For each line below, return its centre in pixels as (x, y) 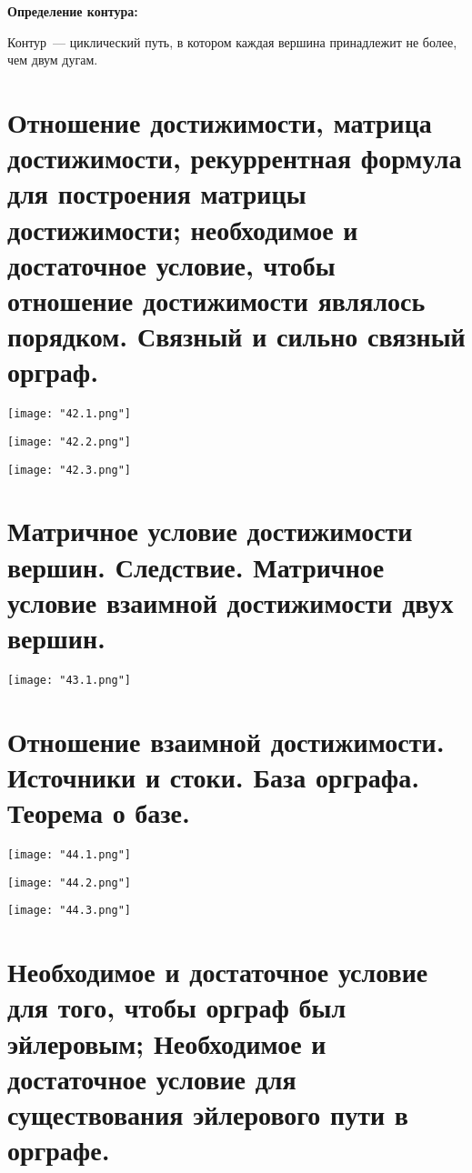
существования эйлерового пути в (208, 1113)
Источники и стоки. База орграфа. (214, 776)
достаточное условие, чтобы (171, 264)
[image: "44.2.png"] (70, 882)
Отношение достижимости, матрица (220, 121)
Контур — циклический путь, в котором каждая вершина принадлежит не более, (232, 41)
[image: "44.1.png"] (70, 855)
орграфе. (59, 1150)
